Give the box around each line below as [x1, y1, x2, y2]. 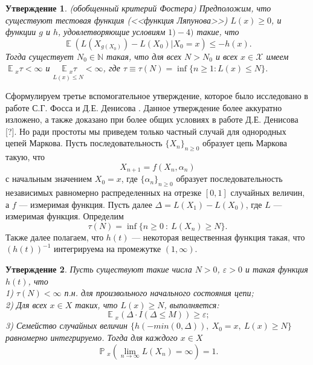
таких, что [75, 298, 118, 311]
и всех [215, 50, 238, 62]
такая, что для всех [106, 50, 182, 62]
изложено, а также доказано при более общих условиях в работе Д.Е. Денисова [5, 113, 298, 126]
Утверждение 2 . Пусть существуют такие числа [5, 263, 192, 276]
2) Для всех [5, 298, 47, 311]
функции [5, 25, 36, 38]
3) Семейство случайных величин [5, 319, 127, 332]
